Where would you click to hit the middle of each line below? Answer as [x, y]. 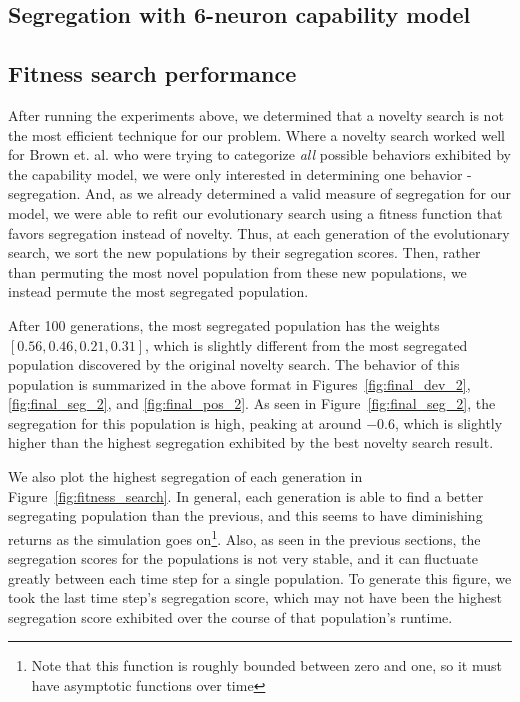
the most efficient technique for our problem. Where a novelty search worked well [256, 134]
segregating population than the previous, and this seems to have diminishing [245, 515]
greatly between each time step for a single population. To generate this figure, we [260, 577]
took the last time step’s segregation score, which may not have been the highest [255, 597]
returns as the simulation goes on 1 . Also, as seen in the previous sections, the [244, 537]
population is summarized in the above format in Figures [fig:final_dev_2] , [239, 383]
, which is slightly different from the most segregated [306, 344]
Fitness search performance [152, 73]
